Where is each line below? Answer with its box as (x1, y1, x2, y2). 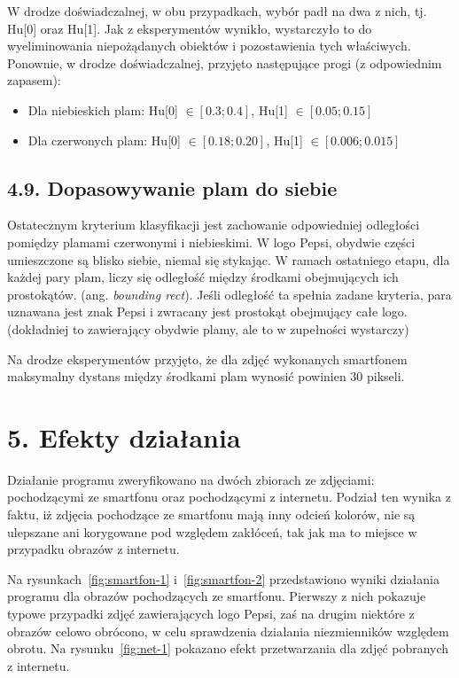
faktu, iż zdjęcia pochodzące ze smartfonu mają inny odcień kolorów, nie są (7, 505, 416, 524)
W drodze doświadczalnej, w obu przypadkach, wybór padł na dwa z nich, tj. (7, 2, 427, 19)
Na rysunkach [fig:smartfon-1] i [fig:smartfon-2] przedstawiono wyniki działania (7, 569, 440, 588)
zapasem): (7, 71, 61, 90)
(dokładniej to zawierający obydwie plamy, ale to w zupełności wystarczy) (7, 319, 409, 338)
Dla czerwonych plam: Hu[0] (27, 130, 181, 149)
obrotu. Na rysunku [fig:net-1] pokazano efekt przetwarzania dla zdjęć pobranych (7, 639, 449, 658)
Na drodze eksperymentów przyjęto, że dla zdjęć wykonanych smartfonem (7, 349, 408, 368)
